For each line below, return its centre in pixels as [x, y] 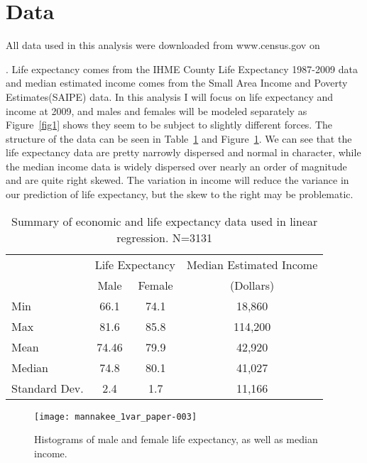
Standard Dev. [48, 388]
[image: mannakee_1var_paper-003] [116, 416]
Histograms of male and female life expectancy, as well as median [176, 439]
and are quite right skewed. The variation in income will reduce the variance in [177, 180]
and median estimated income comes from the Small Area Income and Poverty [177, 83]
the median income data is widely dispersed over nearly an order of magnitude [176, 166]
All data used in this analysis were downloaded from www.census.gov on [163, 45]
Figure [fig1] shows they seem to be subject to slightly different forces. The [169, 125]
